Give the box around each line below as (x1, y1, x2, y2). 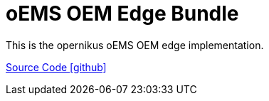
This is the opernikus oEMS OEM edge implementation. (6, 38, 264, 51)
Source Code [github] (6, 60, 107, 73)
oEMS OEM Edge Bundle (6, 1, 239, 26)
